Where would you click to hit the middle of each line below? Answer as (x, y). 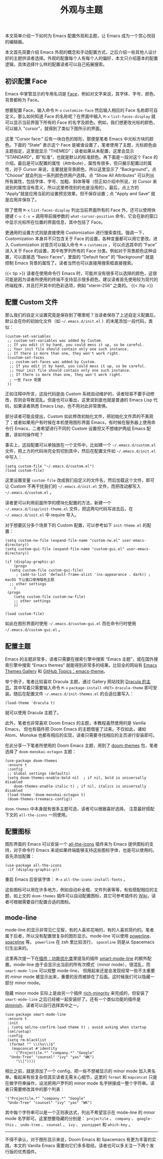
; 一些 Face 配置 (25, 380)
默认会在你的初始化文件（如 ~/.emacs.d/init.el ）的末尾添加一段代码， (77, 321)
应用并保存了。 (24, 200)
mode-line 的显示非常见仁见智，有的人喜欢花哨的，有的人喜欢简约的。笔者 (80, 930)
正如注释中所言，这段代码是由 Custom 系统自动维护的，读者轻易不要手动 (78, 394)
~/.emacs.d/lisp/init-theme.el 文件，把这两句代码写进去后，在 (69, 509)
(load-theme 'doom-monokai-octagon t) (46, 795)
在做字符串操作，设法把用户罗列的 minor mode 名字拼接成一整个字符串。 (78, 1083)
